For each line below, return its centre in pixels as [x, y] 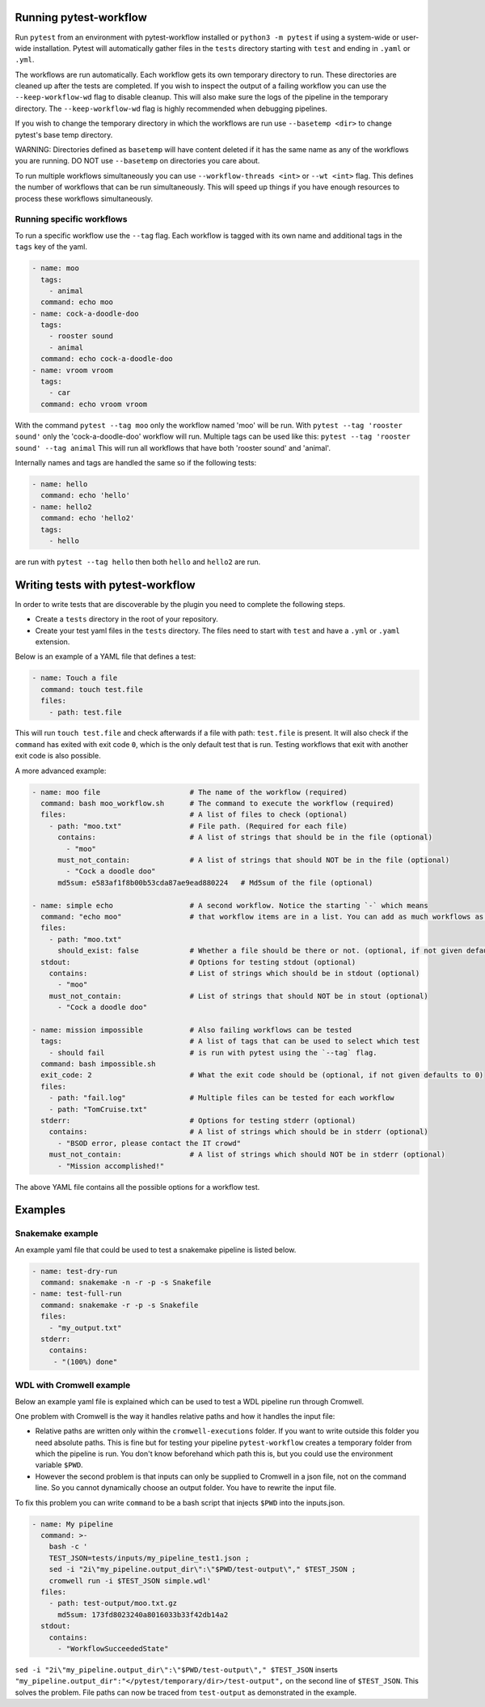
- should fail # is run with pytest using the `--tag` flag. [213, 1053]
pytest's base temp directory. [64, 134]
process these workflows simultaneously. [84, 198]
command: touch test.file [92, 689]
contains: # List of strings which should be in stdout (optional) [234, 973]
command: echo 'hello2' [88, 518]
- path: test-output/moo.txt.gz [113, 1603]
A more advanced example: [61, 771]
